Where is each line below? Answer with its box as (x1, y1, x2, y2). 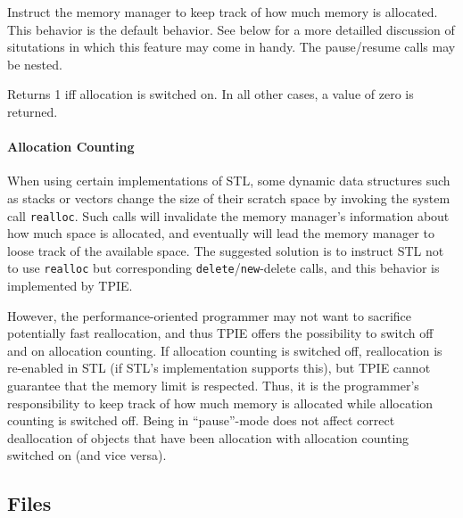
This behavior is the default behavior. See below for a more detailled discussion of (7, 20, 455, 38)
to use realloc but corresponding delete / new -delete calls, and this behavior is (7, 259, 440, 277)
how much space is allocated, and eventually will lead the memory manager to (7, 224, 434, 243)
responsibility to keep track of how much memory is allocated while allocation (7, 393, 434, 412)
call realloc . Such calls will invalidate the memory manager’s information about (7, 206, 450, 225)
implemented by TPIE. (7, 276, 133, 295)
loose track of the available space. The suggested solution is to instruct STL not (7, 241, 444, 259)
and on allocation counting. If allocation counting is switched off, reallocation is (7, 341, 442, 359)
